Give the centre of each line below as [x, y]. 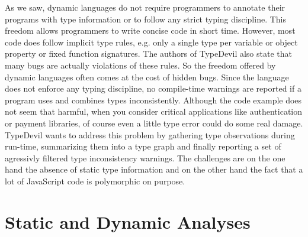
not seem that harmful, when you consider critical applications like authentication [154, 111]
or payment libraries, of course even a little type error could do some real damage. [154, 123]
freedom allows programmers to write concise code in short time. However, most [150, 30]
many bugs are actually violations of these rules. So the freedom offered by [140, 65]
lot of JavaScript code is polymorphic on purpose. [95, 181]
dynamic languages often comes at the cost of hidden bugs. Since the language [147, 77]
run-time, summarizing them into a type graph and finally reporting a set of [143, 146]
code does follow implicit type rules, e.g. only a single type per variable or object [151, 42]
